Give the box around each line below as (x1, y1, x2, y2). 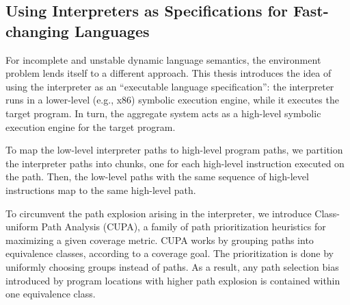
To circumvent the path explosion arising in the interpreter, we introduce (5, 206, 312, 220)
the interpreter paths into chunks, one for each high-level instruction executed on (5, 156, 345, 170)
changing (5, 20, 69, 41)
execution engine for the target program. (5, 119, 176, 134)
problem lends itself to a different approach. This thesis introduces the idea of (5, 66, 332, 80)
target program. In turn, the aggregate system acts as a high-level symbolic (5, 106, 321, 120)
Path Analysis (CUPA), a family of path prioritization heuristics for (41, 219, 326, 234)
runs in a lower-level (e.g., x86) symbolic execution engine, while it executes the (5, 93, 339, 107)
